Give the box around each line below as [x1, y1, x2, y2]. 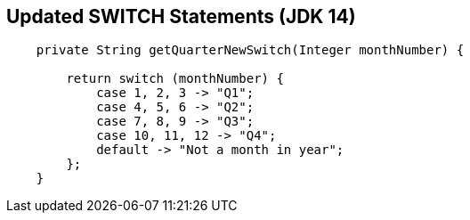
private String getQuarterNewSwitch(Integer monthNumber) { [36, 43, 465, 58]
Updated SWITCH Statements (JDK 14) [6, 5, 356, 28]
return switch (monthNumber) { [66, 71, 284, 86]
